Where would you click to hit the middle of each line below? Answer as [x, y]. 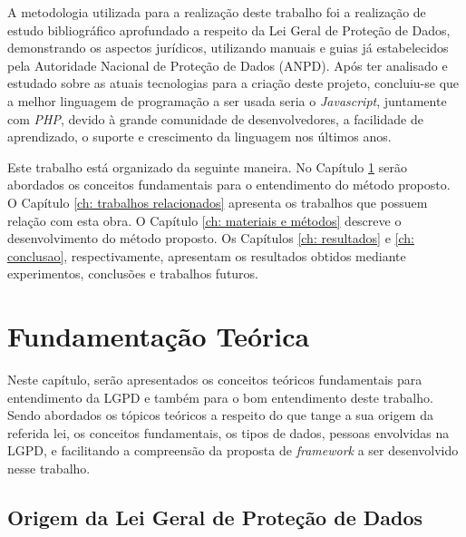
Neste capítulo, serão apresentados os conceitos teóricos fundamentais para [215, 380]
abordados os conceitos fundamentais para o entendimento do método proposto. [229, 185]
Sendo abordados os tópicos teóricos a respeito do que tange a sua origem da [220, 415]
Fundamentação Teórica [159, 336]
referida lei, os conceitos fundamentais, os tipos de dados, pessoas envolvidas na [228, 432]
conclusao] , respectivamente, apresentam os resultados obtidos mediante [207, 255]
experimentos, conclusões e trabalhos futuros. [133, 273]
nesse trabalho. [49, 468]
